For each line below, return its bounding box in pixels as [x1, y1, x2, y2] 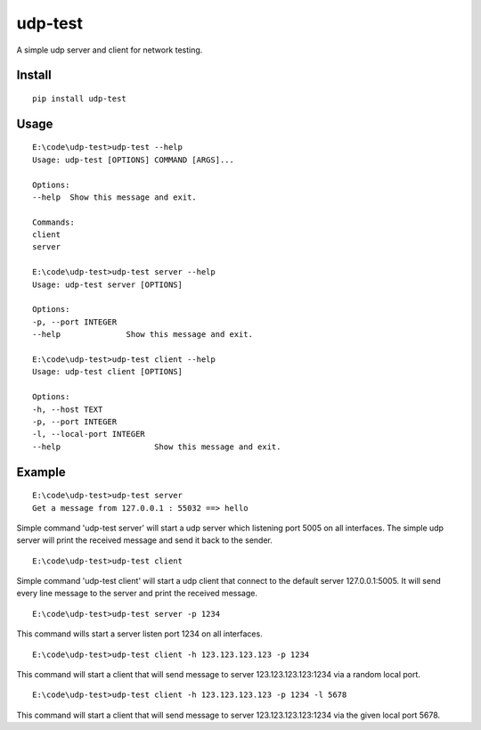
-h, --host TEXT [32, 404, 103, 414]
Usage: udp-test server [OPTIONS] [32, 279, 183, 290]
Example [16, 464, 66, 480]
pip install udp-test [32, 94, 126, 103]
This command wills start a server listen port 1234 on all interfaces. [16, 628, 263, 639]
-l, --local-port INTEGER [32, 429, 146, 439]
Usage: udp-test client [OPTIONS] [32, 366, 183, 377]
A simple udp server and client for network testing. [16, 45, 203, 55]
